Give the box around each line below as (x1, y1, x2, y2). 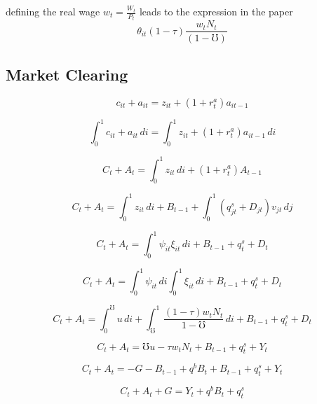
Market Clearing (6, 63, 128, 85)
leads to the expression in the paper (139, 4, 293, 18)
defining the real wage (6, 4, 100, 18)
